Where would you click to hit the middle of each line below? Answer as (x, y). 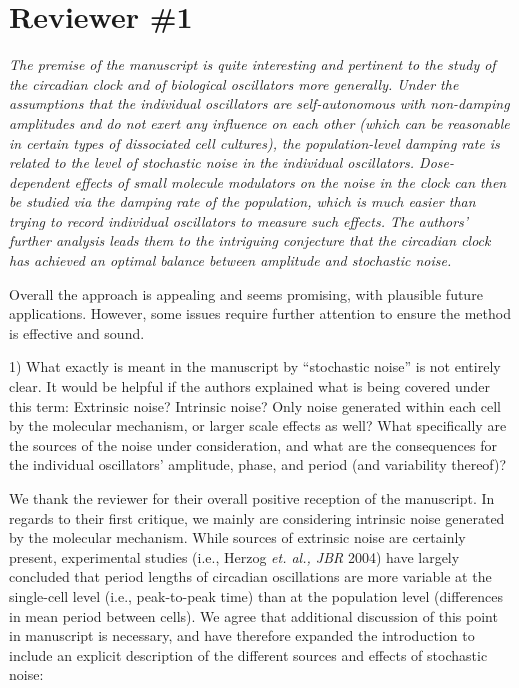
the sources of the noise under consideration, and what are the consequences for (253, 444)
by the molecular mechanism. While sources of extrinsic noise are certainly (237, 537)
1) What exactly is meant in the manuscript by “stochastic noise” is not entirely (255, 366)
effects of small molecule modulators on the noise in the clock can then (290, 181)
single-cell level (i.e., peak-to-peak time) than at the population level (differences (256, 595)
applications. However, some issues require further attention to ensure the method (260, 313)
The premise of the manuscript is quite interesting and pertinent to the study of (252, 64)
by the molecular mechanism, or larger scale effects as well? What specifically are (258, 425)
